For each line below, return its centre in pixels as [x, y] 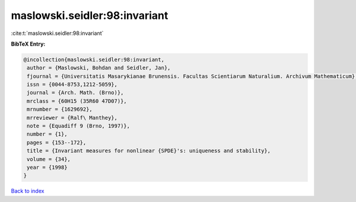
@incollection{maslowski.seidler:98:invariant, [94, 60]
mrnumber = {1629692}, [60, 109]
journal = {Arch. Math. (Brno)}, [75, 93]
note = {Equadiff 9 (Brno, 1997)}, [79, 126]
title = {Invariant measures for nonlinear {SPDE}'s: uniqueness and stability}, [149, 151]
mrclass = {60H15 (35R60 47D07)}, [77, 101]
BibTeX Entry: [28, 44]
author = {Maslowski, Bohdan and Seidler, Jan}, [99, 68]
